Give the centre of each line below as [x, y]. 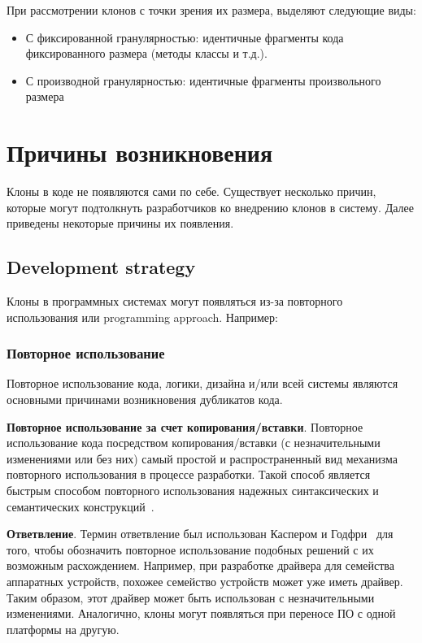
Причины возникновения [140, 152]
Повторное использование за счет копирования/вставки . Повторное [185, 426]
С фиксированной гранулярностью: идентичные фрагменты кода [185, 37]
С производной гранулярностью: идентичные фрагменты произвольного [203, 80]
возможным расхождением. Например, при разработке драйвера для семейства [200, 565]
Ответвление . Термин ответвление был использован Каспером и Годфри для [200, 534]
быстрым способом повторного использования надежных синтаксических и [193, 491]
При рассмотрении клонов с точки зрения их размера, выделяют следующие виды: [211, 10]
